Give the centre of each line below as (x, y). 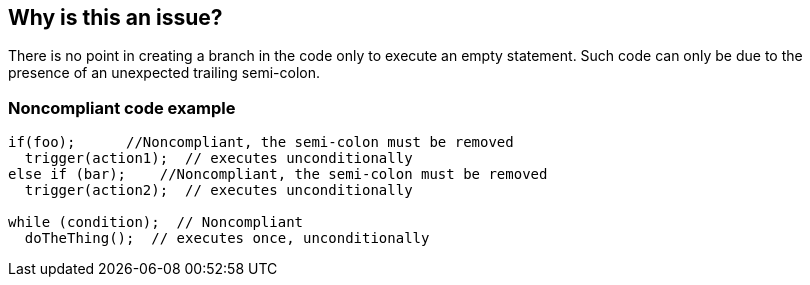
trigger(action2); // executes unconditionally (218, 190)
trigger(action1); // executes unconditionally (218, 158)
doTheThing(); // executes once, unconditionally (227, 238)
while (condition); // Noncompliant (156, 222)
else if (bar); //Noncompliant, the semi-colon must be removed (278, 174)
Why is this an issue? (115, 17)
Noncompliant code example (122, 107)
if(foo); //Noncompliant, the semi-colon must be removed (261, 142)
